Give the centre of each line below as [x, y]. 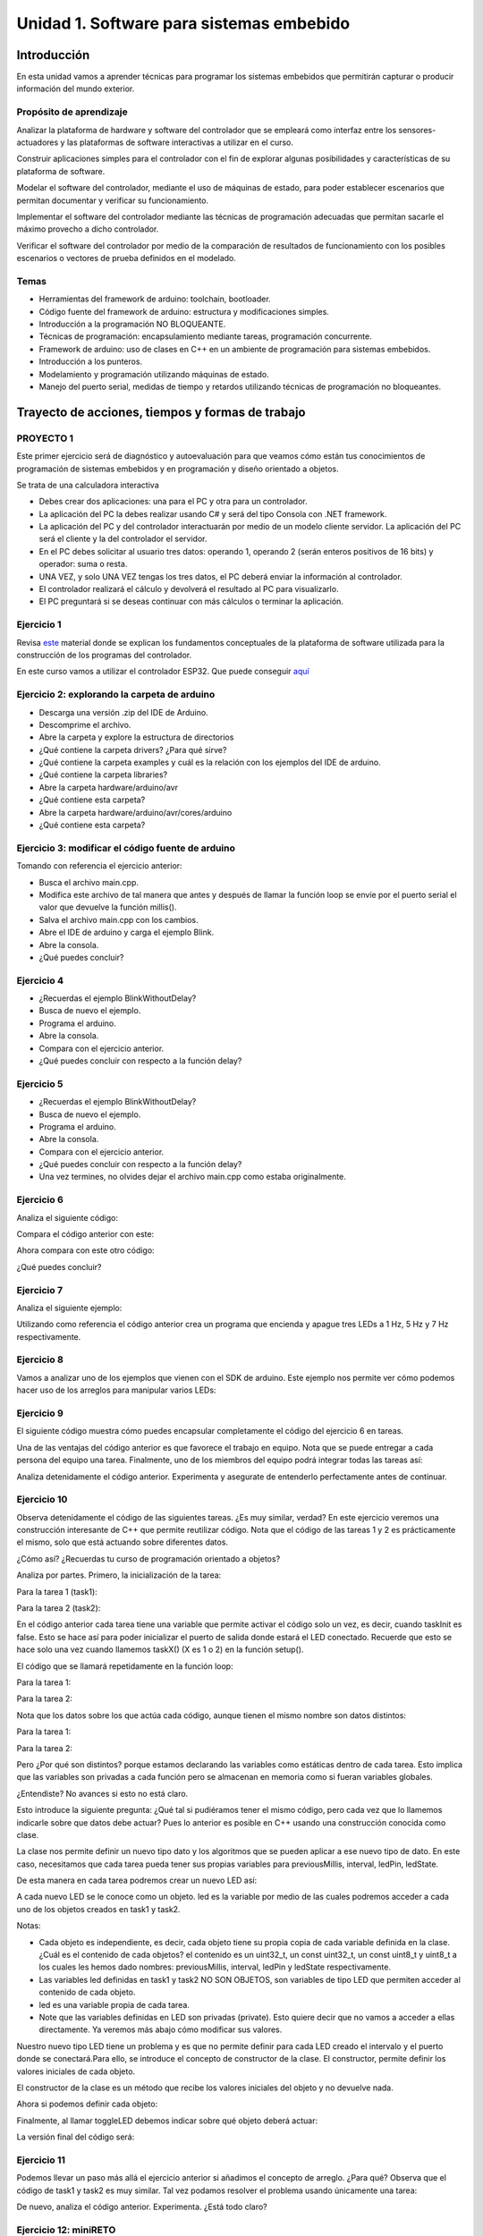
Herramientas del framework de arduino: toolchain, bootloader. [155, 299]
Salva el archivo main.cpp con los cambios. [119, 919]
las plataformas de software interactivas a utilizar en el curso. [180, 142]
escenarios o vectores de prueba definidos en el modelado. [127, 258]
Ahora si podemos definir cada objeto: [87, 2104]
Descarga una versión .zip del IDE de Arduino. [124, 712]
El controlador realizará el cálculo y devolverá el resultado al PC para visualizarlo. [189, 589]
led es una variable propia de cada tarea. [114, 2004]
